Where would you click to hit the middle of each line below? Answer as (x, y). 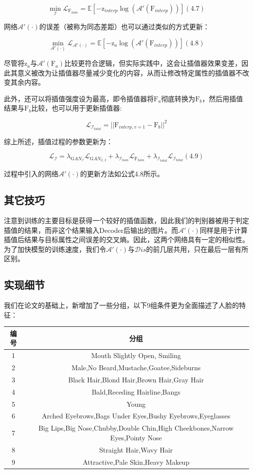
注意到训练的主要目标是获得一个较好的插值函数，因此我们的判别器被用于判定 (126, 220)
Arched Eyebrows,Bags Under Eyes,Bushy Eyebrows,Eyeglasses (136, 416)
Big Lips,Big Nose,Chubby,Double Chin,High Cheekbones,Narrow (136, 428)
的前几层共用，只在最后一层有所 (197, 249)
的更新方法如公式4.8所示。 (122, 174)
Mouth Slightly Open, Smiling (136, 355)
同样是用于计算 (224, 230)
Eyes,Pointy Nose (136, 437)
